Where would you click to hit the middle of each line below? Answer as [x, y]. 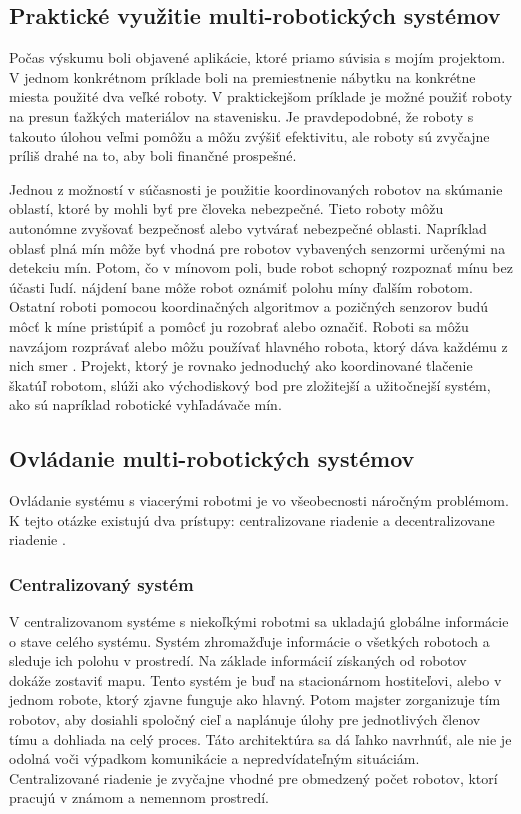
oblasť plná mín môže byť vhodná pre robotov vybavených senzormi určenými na [257, 247]
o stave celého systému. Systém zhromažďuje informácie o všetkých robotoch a [249, 640]
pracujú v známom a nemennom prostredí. [139, 797]
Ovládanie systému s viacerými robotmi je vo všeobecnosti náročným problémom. [259, 500]
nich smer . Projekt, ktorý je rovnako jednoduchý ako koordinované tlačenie [241, 365]
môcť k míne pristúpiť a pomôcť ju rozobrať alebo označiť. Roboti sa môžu [239, 325]
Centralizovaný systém [101, 583]
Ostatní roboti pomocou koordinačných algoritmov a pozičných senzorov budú [249, 306]
